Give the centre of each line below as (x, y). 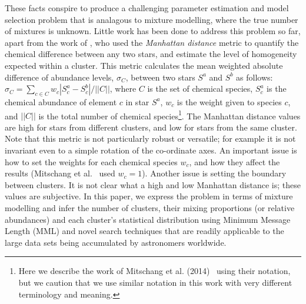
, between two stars (160, 77)
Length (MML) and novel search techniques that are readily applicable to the (144, 231)
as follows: (255, 77)
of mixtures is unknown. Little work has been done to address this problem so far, (153, 31)
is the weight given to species (229, 101)
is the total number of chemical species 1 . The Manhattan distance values (169, 115)
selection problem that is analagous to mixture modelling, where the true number (152, 19)
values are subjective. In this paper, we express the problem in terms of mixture (149, 196)
